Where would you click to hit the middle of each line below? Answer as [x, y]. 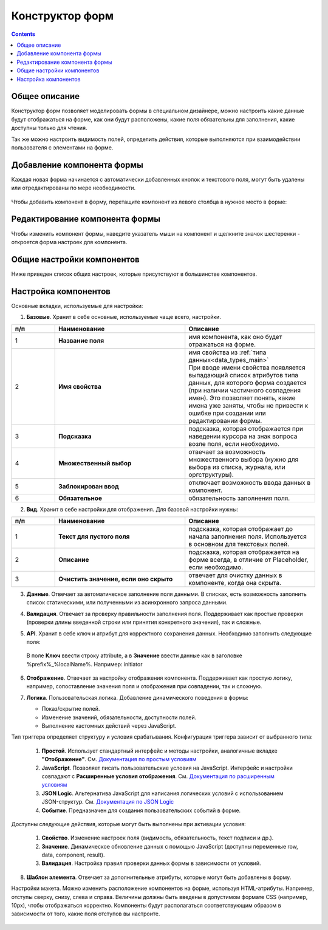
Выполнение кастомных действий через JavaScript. [109, 726]
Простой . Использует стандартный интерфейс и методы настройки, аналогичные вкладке [159, 751]
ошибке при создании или [227, 413]
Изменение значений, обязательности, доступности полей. [119, 717]
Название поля [81, 340]
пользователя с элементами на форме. [62, 147]
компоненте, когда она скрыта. [235, 583]
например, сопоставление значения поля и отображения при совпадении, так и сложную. [144, 686]
